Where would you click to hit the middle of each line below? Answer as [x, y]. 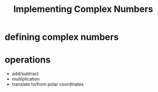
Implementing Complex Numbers [83, 9]
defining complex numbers [62, 37]
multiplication [26, 79]
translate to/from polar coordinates [48, 84]
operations [28, 60]
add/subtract [25, 74]
